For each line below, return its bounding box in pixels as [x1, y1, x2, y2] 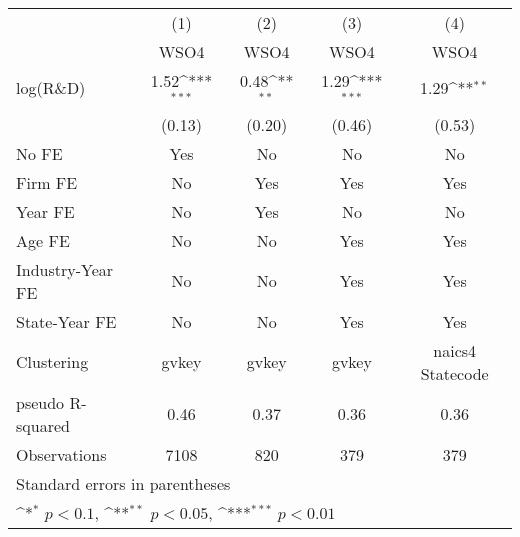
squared [16, 413, 70, 437]
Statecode [420, 361, 489, 385]
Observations [16, 442, 107, 466]
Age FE [16, 228, 70, 252]
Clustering [16, 350, 89, 374]
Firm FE [16, 170, 78, 194]
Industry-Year [16, 257, 114, 281]
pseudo [16, 390, 65, 414]
